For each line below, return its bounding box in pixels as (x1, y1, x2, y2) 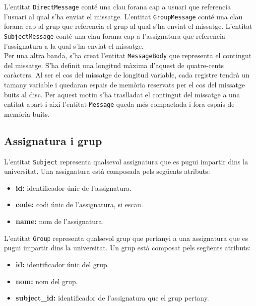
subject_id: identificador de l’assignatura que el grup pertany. (15, 293, 209, 303)
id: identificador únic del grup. (15, 259, 109, 269)
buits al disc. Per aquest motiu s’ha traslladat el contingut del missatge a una (4, 89, 240, 99)
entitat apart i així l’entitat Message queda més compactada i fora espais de (4, 99, 235, 109)
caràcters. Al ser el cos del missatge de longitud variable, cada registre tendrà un (4, 70, 250, 80)
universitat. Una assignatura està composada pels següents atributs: (4, 166, 210, 176)
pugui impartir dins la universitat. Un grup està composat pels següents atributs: (4, 242, 251, 253)
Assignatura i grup (4, 133, 102, 148)
